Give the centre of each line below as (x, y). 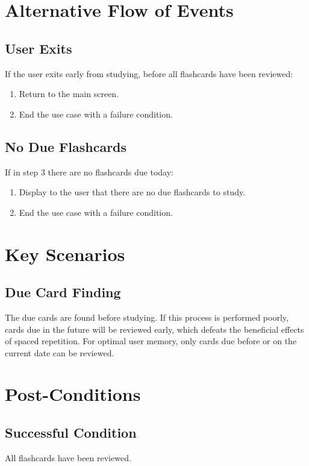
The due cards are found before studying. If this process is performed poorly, (147, 317)
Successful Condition (71, 433)
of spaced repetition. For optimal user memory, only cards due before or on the (151, 341)
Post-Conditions (73, 394)
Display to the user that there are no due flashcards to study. (132, 192)
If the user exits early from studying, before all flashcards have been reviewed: (149, 73)
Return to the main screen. (69, 94)
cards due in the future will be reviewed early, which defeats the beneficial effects (154, 329)
